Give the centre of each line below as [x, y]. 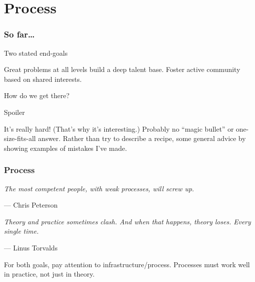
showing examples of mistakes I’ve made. [65, 148]
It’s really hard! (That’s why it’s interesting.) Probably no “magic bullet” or [119, 128]
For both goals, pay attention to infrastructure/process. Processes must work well [127, 264]
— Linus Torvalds [31, 247]
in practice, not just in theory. [49, 274]
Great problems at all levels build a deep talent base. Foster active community [122, 69]
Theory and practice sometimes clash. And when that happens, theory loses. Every [127, 221]
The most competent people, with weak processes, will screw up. [99, 188]
